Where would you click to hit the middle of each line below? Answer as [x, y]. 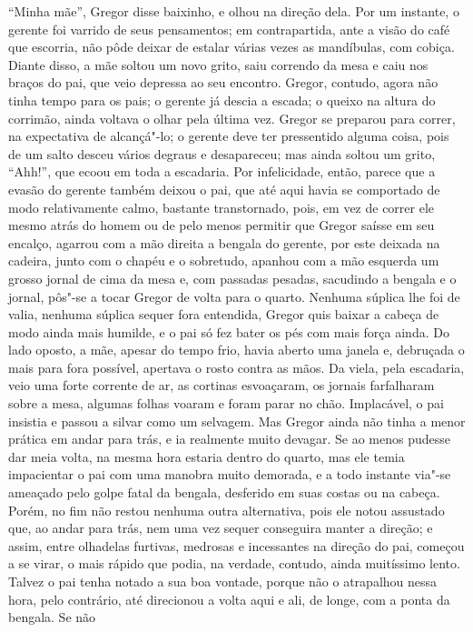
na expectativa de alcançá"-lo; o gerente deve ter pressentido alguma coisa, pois [229, 136]
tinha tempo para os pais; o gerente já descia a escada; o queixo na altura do [222, 100]
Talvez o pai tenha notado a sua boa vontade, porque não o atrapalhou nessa [223, 581]
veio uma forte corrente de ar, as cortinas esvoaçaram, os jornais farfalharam [222, 385]
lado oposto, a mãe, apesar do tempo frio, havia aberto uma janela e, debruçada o [236, 350]
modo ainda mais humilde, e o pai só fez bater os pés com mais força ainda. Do [229, 331]
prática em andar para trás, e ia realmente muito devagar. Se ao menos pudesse [229, 439]
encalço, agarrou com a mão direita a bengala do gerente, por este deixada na [224, 242]
